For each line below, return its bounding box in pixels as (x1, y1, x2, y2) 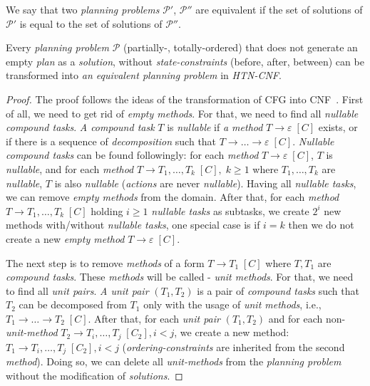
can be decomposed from (19, 297, 127, 312)
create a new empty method (6, 231, 125, 246)
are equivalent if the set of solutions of (195, 2, 363, 16)
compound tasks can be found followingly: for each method (6, 147, 259, 162)
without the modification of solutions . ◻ (6, 367, 183, 382)
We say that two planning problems (6, 2, 160, 16)
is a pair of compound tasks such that (197, 283, 359, 298)
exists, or (318, 120, 358, 135)
